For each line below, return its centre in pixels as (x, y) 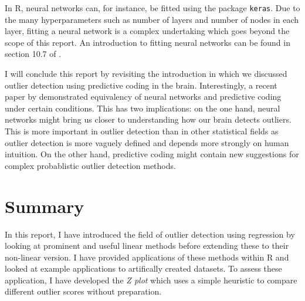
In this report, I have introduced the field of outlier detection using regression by (150, 234)
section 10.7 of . (33, 54)
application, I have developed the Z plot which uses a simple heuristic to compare (151, 280)
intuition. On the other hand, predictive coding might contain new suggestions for (152, 154)
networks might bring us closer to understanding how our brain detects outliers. (148, 119)
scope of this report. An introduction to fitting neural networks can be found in (148, 42)
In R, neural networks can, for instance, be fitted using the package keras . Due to (152, 8)
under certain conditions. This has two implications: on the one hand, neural (143, 108)
